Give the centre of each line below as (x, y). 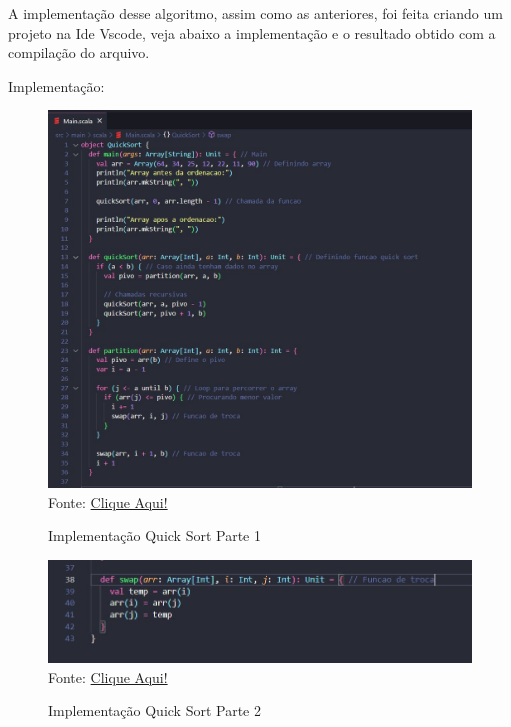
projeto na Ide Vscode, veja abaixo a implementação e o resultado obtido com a (252, 32)
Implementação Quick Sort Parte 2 (154, 710)
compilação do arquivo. (79, 52)
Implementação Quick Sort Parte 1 (154, 535)
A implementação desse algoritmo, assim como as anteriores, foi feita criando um (255, 13)
